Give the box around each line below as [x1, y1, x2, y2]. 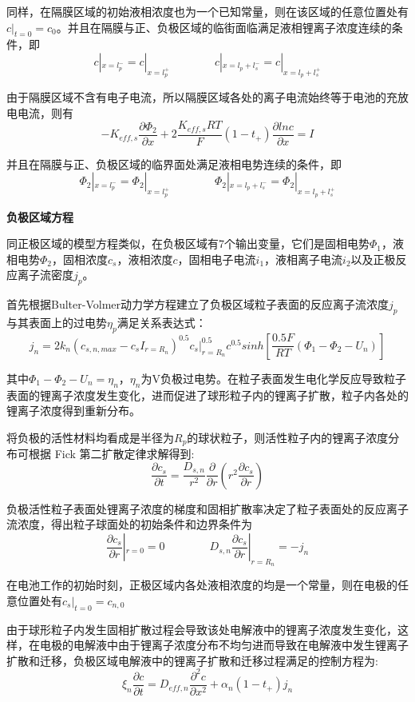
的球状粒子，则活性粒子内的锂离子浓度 [187, 429, 389, 445]
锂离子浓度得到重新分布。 [6, 402, 140, 419]
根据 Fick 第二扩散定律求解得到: [28, 445, 195, 462]
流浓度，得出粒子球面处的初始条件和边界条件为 [6, 516, 252, 532]
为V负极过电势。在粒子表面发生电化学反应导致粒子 [140, 369, 406, 386]
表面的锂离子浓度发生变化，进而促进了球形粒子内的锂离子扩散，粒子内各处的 [6, 386, 409, 403]
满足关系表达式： [117, 314, 207, 331]
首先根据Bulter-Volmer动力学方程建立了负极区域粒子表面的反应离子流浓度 [6, 296, 389, 313]
